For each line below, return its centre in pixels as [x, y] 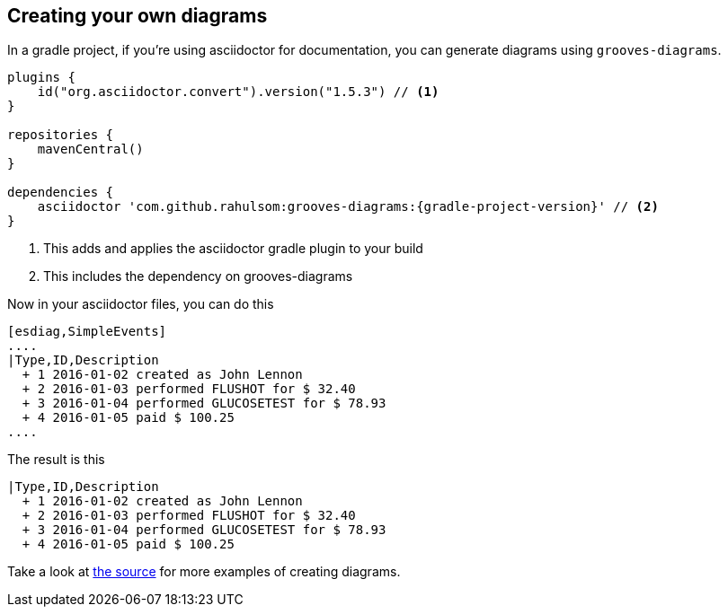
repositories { [61, 135]
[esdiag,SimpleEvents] [87, 332]
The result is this [56, 460]
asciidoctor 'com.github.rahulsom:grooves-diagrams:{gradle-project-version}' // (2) [348, 207]
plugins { [41, 78]
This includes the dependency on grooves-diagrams [198, 276]
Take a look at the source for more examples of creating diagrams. [204, 572]
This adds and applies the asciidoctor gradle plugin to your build [233, 249]
